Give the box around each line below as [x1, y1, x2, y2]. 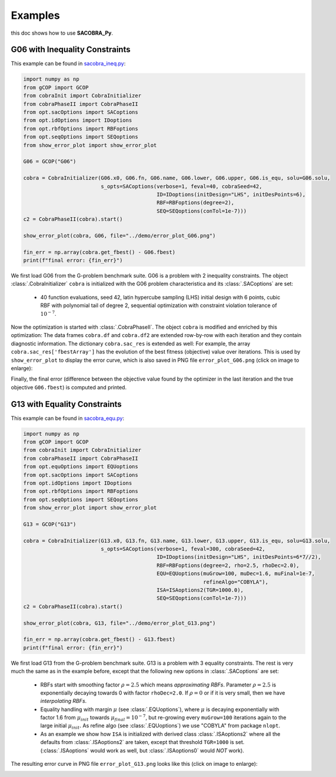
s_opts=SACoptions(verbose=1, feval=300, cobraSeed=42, [101, 546, 266, 552]
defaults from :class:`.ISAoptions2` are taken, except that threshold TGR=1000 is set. [40, 739, 245, 746]
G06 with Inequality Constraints [11, 45, 131, 55]
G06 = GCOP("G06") [23, 158, 76, 165]
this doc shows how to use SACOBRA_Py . [11, 29, 113, 36]
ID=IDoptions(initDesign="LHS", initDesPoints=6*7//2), [157, 553, 321, 561]
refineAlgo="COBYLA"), [203, 578, 269, 585]
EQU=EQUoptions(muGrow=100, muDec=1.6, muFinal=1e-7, [157, 571, 315, 577]
